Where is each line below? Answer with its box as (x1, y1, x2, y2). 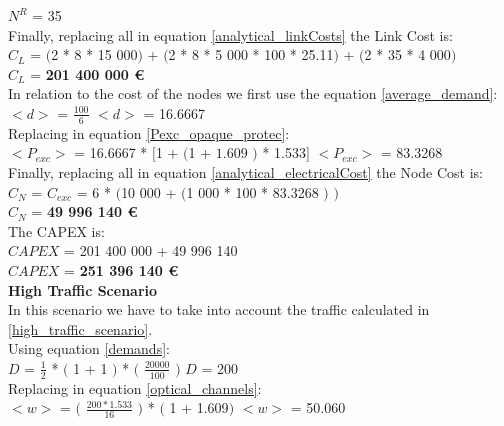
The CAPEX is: (8, 220, 105, 241)
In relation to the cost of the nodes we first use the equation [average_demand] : (8, 83, 498, 104)
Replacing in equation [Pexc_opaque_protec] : (8, 122, 290, 143)
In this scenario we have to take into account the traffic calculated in (8, 299, 430, 320)
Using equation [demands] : (8, 338, 170, 359)
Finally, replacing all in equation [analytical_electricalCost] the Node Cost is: (8, 161, 483, 182)
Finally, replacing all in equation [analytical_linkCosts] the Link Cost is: (8, 24, 453, 45)
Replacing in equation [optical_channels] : (8, 377, 262, 398)
